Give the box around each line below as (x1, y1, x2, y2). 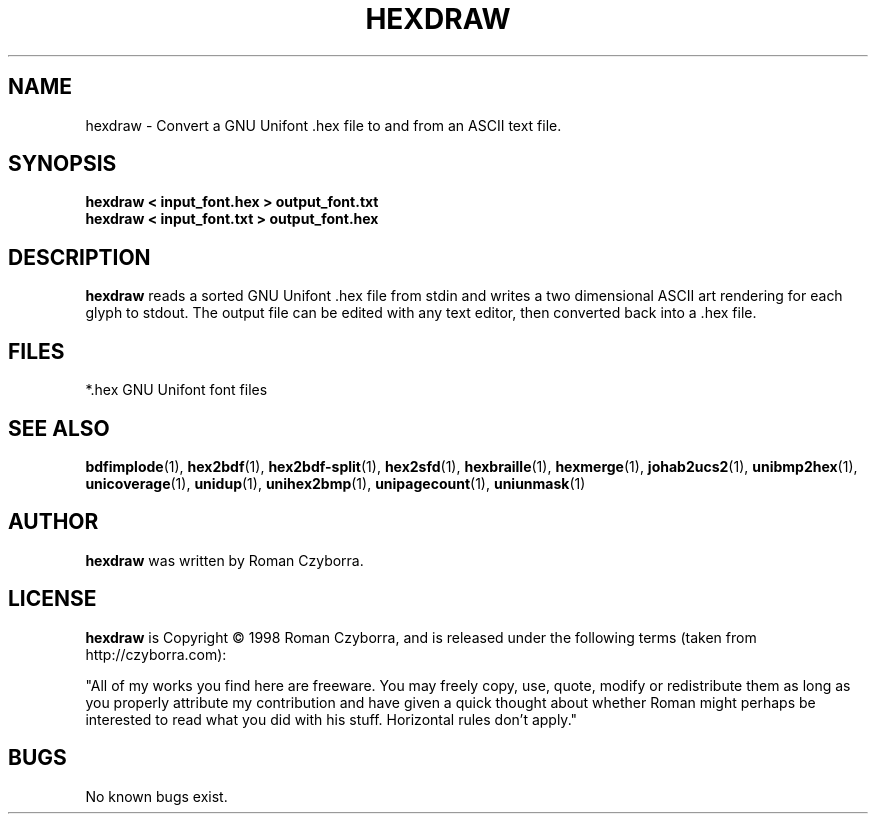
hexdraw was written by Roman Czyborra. (85, 551, 364, 569)
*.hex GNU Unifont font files (85, 381, 268, 399)
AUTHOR (8, 509, 99, 535)
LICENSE (8, 586, 97, 612)
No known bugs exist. (85, 787, 228, 805)
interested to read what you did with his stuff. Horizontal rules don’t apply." (85, 710, 578, 728)
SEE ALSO (8, 415, 110, 441)
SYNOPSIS (8, 151, 117, 177)
